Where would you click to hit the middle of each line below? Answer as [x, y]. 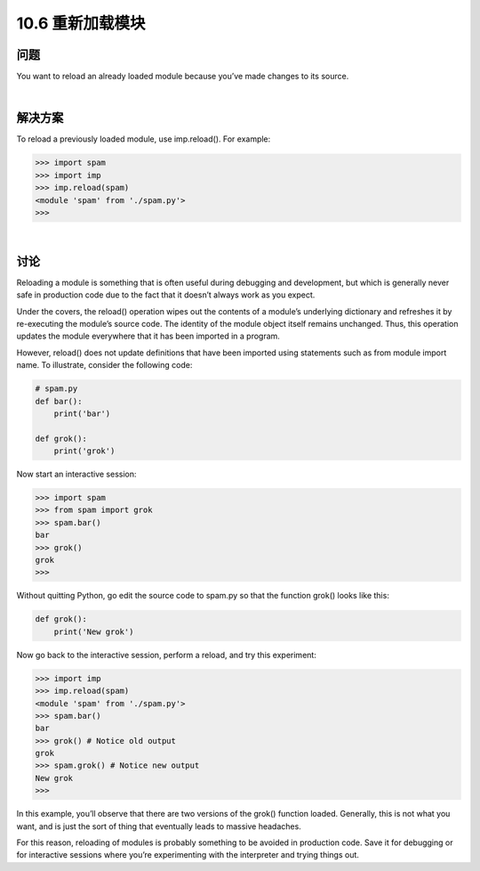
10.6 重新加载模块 [81, 23]
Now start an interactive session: [76, 474]
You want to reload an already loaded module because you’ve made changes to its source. [183, 77]
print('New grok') [94, 631]
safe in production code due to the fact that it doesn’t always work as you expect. [166, 295]
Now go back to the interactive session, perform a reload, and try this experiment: [167, 655]
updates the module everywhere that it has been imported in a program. [148, 336]
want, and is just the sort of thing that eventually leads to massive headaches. [159, 826]
